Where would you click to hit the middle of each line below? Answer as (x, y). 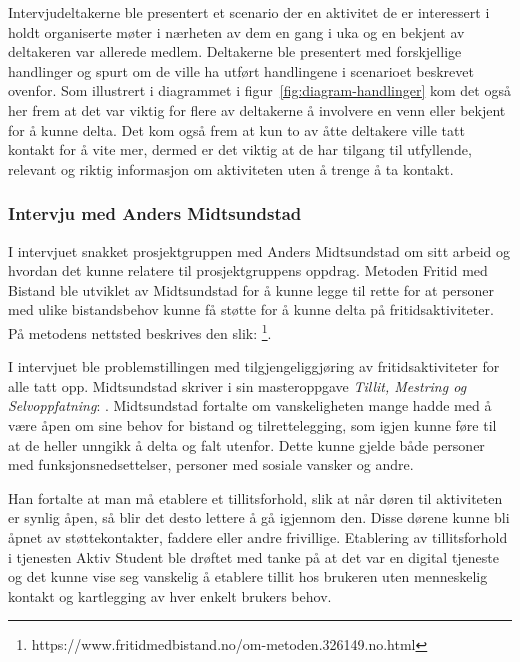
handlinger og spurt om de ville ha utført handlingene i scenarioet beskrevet (241, 70)
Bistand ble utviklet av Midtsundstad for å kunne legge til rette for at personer (251, 289)
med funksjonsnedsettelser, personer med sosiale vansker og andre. (211, 464)
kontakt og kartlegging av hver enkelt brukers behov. (170, 595)
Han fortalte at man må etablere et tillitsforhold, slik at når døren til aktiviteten (255, 497)
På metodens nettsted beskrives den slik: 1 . (140, 331)
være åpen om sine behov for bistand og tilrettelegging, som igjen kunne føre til (252, 424)
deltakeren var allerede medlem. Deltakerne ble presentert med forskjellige (235, 51)
